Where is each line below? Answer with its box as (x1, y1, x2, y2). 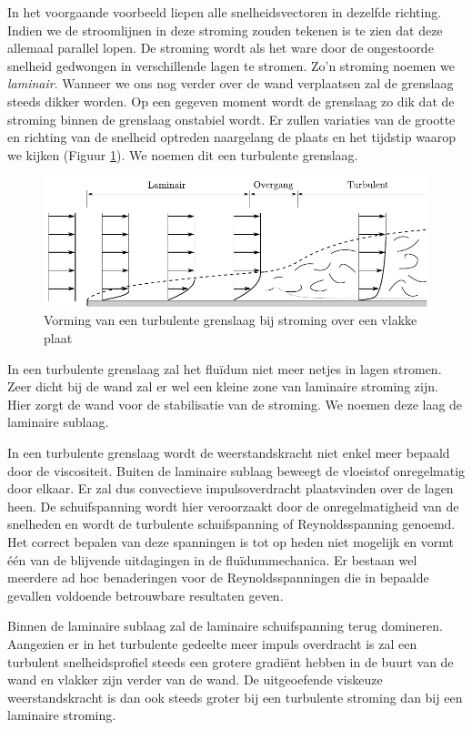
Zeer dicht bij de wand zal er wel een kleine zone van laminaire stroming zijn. (7, 377, 438, 396)
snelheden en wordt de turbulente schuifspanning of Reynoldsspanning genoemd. (7, 514, 456, 533)
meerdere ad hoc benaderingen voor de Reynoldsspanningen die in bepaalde (7, 568, 429, 587)
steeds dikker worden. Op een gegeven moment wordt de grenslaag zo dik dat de (7, 91, 455, 110)
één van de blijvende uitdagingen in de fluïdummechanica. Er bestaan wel (7, 550, 417, 569)
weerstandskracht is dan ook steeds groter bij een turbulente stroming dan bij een (7, 687, 463, 706)
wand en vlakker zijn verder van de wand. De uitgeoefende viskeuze (7, 670, 383, 689)
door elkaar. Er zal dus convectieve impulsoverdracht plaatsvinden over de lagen (7, 479, 454, 498)
